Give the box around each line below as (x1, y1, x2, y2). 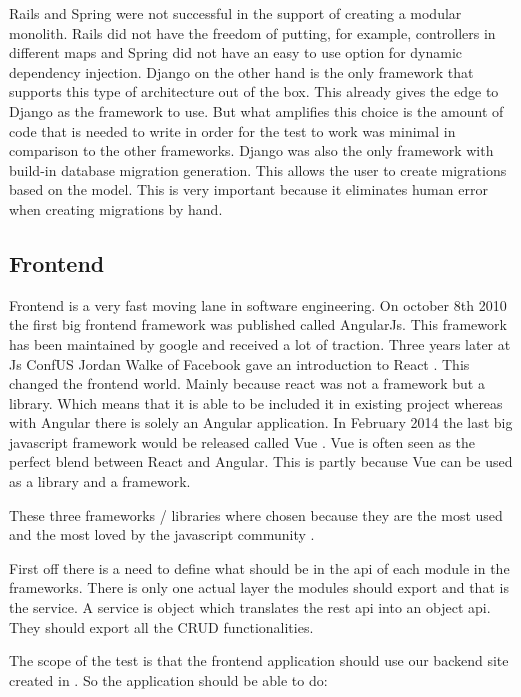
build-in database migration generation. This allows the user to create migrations (9, 159, 507, 180)
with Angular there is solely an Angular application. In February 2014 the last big (9, 412, 513, 433)
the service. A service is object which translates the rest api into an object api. (9, 597, 491, 618)
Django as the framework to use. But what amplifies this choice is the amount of (9, 100, 504, 121)
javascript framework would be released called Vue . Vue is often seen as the (9, 431, 476, 452)
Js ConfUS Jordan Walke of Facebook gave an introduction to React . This (9, 353, 470, 374)
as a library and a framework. (9, 471, 191, 492)
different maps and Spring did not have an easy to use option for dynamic (9, 42, 463, 63)
